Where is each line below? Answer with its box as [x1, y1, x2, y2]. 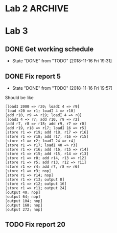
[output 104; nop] [5, 199, 43, 204]
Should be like [5, 95, 34, 101]
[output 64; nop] [5, 194, 41, 199]
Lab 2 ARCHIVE [5, 3, 69, 14]
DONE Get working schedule [5, 45, 94, 53]
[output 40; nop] [5, 190, 41, 195]
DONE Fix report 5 [5, 72, 61, 80]
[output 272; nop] [5, 207, 43, 212]
